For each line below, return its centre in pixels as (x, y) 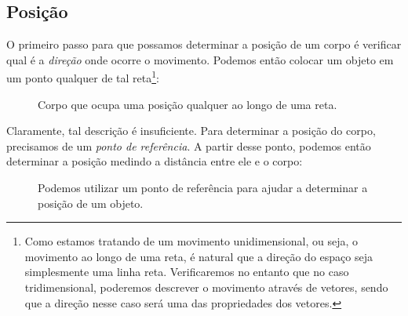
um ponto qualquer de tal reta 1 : (83, 77)
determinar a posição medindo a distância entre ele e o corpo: (155, 161)
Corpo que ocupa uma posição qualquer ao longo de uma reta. (188, 104)
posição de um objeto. (91, 203)
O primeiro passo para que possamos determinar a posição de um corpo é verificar (204, 44)
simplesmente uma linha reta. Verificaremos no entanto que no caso (187, 272)
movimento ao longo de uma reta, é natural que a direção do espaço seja (199, 256)
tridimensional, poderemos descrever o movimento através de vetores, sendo (206, 287)
